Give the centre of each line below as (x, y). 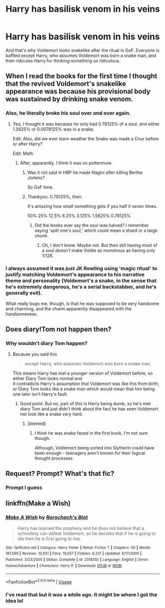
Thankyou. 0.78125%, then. (55, 196)
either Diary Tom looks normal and (47, 378)
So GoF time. (40, 187)
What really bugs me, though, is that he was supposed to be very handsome (82, 304)
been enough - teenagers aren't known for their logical (90, 453)
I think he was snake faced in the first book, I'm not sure (91, 433)
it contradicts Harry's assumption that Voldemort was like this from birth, (86, 384)
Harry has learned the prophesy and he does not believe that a (81, 528)
